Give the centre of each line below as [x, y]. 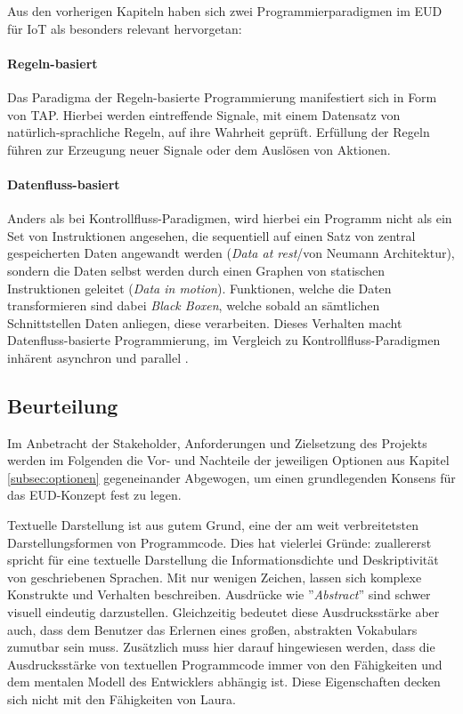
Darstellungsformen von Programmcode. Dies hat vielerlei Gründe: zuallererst [219, 542]
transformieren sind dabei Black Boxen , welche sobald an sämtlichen [194, 305]
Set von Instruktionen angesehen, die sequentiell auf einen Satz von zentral [211, 235]
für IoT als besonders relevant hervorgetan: [125, 28]
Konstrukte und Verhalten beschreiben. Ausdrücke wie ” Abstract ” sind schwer [219, 594]
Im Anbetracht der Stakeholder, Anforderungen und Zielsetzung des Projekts [217, 442]
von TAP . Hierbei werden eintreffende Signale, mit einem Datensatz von [204, 114]
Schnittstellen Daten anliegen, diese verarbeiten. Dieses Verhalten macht [205, 322]
